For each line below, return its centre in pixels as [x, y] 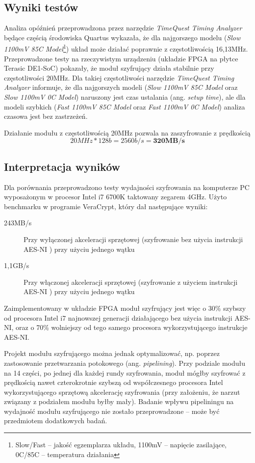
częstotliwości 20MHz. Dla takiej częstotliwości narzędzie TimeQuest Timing [119, 77]
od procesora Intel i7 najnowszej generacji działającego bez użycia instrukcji [118, 317]
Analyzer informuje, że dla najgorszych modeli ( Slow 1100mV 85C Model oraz [121, 87]
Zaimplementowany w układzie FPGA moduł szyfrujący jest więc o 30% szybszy [125, 308]
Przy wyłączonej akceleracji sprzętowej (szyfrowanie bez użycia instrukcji [133, 239]
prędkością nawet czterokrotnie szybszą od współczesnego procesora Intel [114, 382]
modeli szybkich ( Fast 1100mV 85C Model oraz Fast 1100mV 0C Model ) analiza [125, 106]
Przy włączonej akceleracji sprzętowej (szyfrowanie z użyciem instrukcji [131, 282]
